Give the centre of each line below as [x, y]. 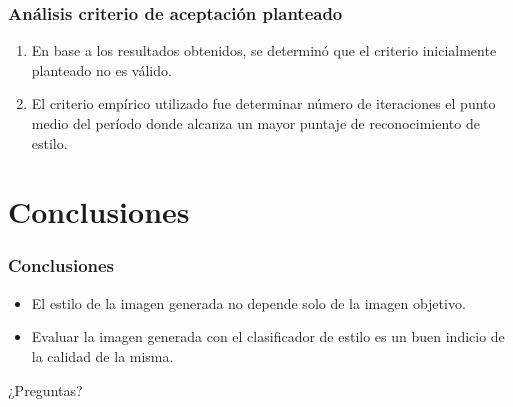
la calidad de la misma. [102, 355]
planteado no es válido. [101, 69]
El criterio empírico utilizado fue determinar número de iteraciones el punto [263, 103]
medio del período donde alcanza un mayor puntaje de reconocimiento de [255, 123]
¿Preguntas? [45, 389]
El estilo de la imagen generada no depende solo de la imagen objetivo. [248, 302]
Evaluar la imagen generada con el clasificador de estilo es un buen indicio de [268, 336]
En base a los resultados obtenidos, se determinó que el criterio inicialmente [264, 50]
